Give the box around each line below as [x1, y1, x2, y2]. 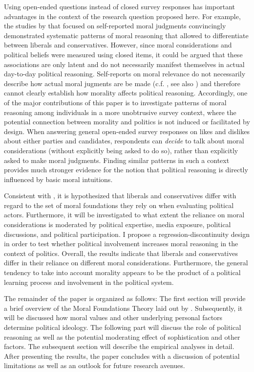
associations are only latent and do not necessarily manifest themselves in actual [4, 59, 245, 69]
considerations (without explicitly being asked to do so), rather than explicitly [4, 145, 238, 155]
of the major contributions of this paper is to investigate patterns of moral [4, 97, 227, 107]
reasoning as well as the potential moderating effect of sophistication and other [4, 331, 240, 342]
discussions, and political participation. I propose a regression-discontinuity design [4, 229, 250, 239]
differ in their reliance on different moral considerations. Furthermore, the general [4, 257, 248, 268]
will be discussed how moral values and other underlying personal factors [4, 312, 223, 323]
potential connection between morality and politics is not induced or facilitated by [4, 116, 250, 127]
